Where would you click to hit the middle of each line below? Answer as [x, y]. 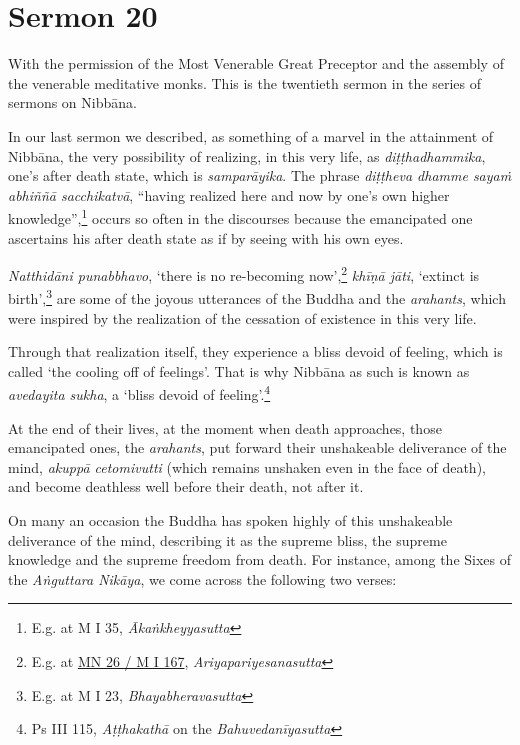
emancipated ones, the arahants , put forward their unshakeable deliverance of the [257, 447]
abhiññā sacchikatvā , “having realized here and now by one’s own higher [229, 194]
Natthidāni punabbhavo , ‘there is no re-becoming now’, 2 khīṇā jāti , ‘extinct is [244, 273]
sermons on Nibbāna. [72, 102]
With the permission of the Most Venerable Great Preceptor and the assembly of [256, 63]
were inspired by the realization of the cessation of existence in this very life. [242, 317]
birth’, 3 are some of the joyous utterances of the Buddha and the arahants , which [257, 297]
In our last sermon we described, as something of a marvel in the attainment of [251, 135]
